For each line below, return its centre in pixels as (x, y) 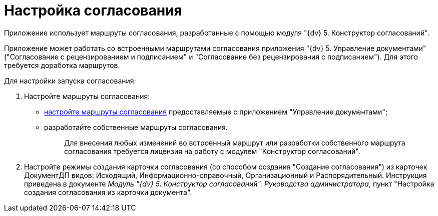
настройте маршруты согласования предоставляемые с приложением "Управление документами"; (216, 111)
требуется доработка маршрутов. (62, 65)
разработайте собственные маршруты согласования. (136, 127)
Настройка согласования (93, 10)
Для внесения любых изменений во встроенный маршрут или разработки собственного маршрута (235, 142)
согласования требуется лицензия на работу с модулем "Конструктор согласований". (212, 151)
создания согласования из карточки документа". (108, 192)
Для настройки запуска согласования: (70, 80)
